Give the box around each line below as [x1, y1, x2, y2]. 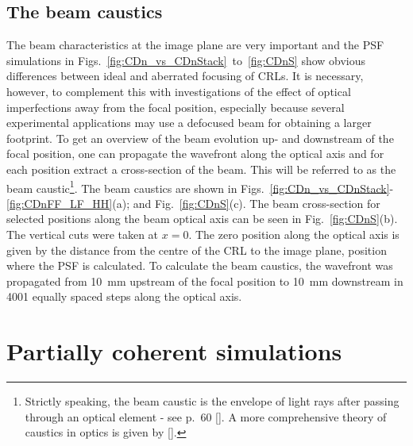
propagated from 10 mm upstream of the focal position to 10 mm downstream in [6, 272, 403, 289]
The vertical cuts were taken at [6, 225, 159, 242]
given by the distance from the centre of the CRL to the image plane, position [6, 241, 387, 258]
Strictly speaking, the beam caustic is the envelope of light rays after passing [25, 393, 399, 409]
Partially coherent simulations [6, 335, 342, 367]
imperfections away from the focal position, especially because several [6, 98, 345, 115]
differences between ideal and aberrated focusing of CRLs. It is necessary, [6, 67, 364, 84]
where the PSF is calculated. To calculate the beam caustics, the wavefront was [6, 257, 393, 274]
